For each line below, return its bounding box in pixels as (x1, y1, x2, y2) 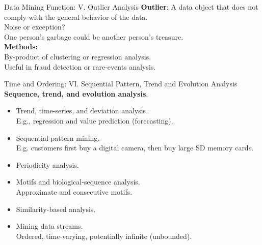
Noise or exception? (4, 21, 65, 32)
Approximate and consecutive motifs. (16, 186, 133, 197)
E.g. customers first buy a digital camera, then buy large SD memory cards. (16, 142, 254, 153)
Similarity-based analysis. (16, 203, 96, 214)
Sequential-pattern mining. (16, 132, 100, 143)
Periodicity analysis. (16, 159, 79, 170)
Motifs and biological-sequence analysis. (16, 176, 140, 187)
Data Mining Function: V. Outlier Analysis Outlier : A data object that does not (4, 2, 258, 12)
